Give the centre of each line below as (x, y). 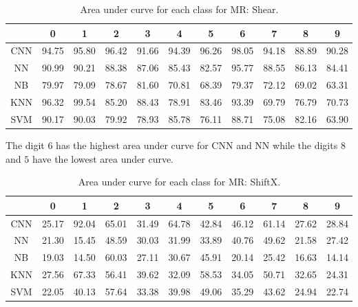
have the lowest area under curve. (103, 158)
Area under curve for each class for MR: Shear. (179, 9)
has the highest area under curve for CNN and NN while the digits (197, 145)
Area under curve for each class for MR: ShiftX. (179, 182)
